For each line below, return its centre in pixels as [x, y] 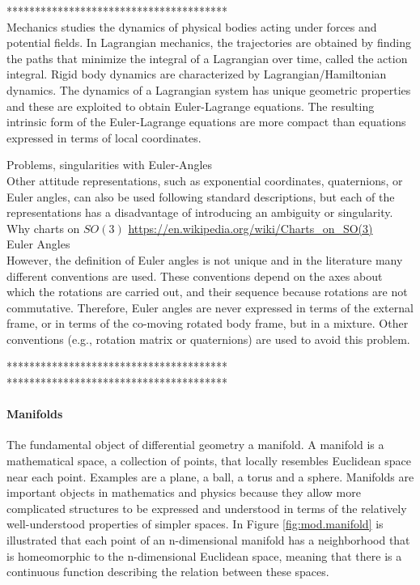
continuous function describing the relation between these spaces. [168, 572]
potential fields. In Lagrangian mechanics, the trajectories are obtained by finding [209, 42]
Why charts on [43, 228]
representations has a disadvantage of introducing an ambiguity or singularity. [200, 212]
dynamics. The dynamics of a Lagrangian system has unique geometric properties [209, 89]
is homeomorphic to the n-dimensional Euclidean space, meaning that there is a [204, 555]
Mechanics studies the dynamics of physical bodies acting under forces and [192, 26]
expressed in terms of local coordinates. [104, 137]
